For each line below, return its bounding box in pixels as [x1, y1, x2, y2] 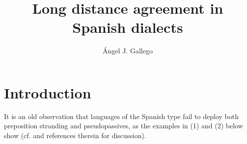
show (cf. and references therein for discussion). [4, 130, 146, 141]
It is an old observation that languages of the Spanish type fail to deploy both [4, 111, 239, 121]
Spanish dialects [72, 17, 183, 37]
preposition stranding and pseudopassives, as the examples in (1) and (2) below [4, 120, 243, 131]
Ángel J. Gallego [103, 46, 153, 56]
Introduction [4, 82, 91, 102]
